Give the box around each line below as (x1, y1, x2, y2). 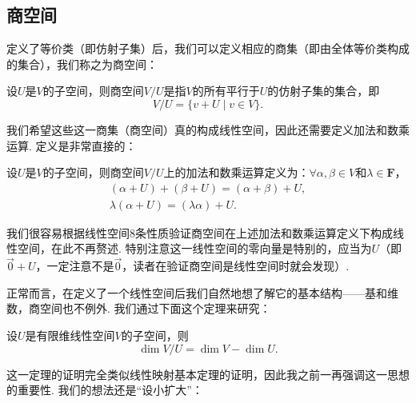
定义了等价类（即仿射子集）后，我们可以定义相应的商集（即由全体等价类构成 (6, 40, 410, 57)
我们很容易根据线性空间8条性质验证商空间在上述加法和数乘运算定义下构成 (6, 224, 393, 241)
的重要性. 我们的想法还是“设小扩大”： (6, 381, 203, 398)
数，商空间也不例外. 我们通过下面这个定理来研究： (6, 300, 271, 317)
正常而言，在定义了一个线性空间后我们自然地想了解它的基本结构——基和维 (6, 284, 398, 301)
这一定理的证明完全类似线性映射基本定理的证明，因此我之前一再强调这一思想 (6, 365, 410, 382)
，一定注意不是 (35, 257, 114, 274)
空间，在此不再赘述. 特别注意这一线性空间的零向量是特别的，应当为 (17, 240, 372, 257)
